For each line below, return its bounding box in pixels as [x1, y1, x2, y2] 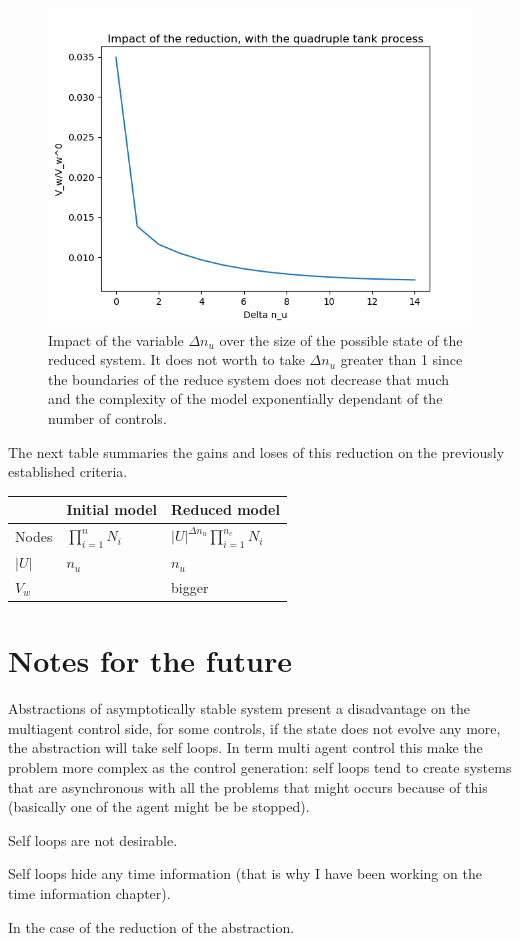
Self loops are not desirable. [8, 829, 178, 850]
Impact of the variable [48, 329, 184, 350]
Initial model [66, 499, 158, 520]
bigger [171, 576, 209, 597]
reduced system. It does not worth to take [48, 349, 305, 370]
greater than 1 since [340, 349, 463, 370]
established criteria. [8, 461, 128, 482]
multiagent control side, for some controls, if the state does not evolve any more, [8, 717, 501, 738]
